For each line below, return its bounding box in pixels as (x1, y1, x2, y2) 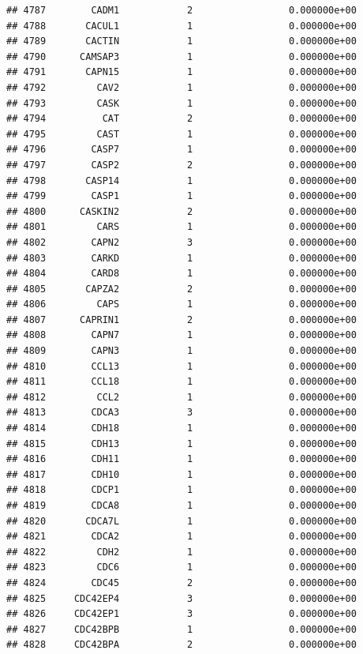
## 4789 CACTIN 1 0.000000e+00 (6, 36, 357, 47)
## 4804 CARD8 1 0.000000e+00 (6, 268, 357, 280)
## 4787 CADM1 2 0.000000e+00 (6, 5, 357, 16)
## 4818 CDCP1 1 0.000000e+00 (6, 484, 357, 496)
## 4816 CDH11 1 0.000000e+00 (6, 453, 357, 465)
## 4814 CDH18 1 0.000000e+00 (6, 423, 357, 434)
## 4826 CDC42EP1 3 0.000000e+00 (6, 608, 357, 620)
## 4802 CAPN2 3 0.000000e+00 (6, 236, 357, 248)
